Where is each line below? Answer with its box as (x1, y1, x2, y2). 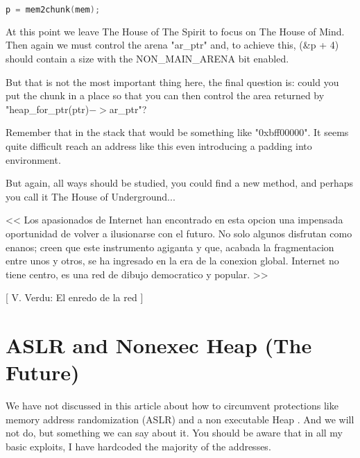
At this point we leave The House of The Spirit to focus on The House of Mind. (6, 24, 345, 38)
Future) (6, 358, 80, 387)
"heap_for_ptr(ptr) (6, 101, 89, 116)
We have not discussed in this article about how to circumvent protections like (6, 398, 338, 413)
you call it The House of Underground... (6, 189, 175, 203)
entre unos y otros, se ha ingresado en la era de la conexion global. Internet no (6, 253, 339, 268)
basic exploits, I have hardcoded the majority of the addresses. (6, 439, 271, 454)
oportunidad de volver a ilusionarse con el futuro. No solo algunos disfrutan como (6, 226, 352, 240)
